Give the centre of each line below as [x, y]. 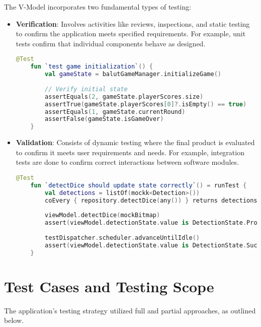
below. [14, 320]
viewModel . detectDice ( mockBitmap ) [103, 215]
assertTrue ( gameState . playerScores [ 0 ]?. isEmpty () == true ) [146, 104]
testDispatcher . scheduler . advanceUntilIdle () [122, 238]
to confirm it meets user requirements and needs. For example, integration [130, 152]
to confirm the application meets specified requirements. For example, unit [131, 34]
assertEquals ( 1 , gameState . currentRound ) [115, 112]
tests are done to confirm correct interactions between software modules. [127, 162]
